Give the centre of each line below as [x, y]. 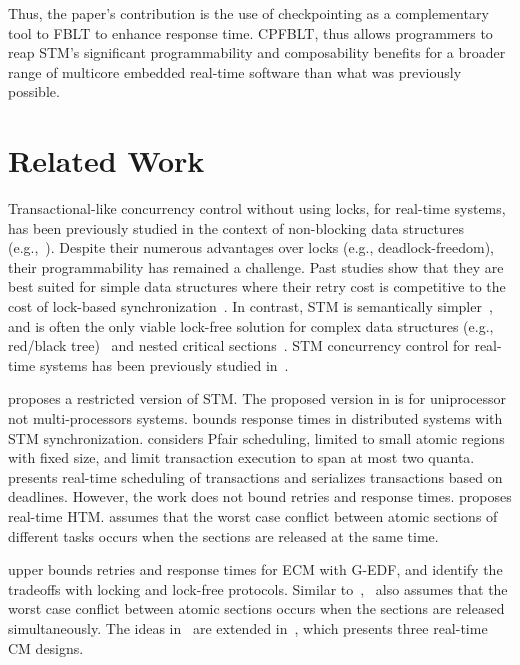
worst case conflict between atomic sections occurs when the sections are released [256, 608]
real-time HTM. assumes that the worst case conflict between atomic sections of [253, 516]
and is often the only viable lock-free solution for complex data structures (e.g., [251, 325]
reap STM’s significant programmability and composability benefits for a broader [257, 52]
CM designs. [46, 647]
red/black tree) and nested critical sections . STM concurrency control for [239, 345]
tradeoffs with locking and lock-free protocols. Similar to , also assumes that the [258, 588]
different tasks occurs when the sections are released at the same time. [223, 535]
